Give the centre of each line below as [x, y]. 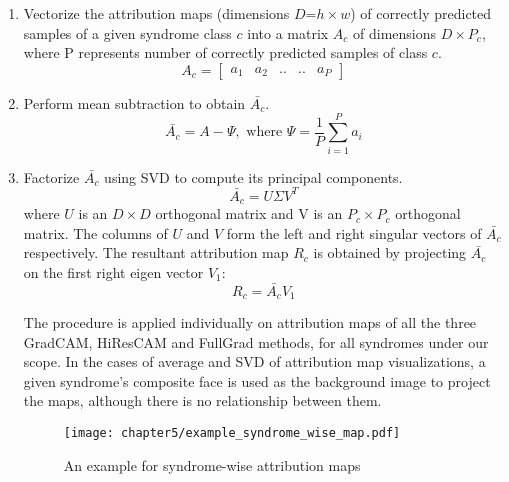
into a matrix [288, 32]
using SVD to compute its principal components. [253, 176]
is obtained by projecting [390, 252]
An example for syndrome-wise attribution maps [212, 464]
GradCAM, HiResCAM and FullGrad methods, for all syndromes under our [256, 341]
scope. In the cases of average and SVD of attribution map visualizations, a [254, 361]
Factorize [51, 176]
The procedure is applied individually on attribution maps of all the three [250, 322]
